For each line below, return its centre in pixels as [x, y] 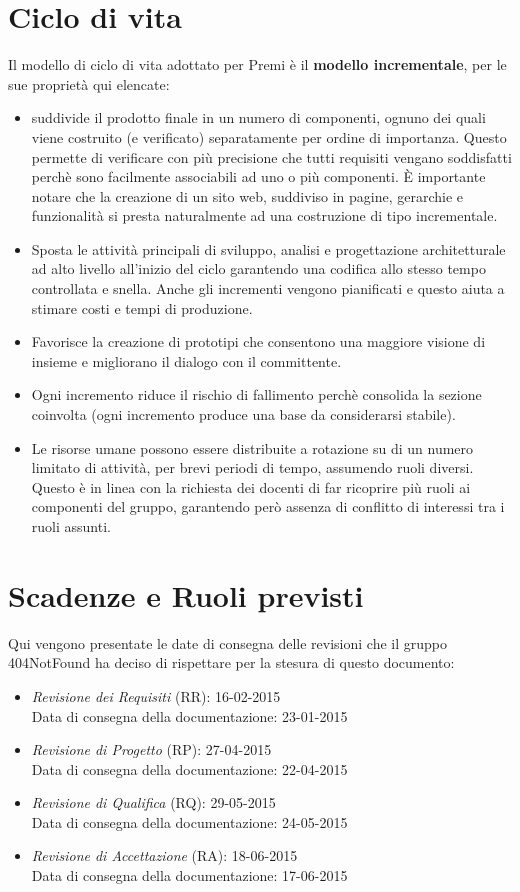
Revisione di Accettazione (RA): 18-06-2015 [164, 855]
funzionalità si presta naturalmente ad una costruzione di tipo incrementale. [264, 215]
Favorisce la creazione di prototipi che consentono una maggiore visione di [258, 341]
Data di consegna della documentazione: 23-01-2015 [189, 715]
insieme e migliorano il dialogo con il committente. [186, 360]
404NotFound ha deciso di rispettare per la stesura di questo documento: [231, 662]
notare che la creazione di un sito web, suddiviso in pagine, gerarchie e [247, 195]
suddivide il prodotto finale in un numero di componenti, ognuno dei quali [258, 117]
